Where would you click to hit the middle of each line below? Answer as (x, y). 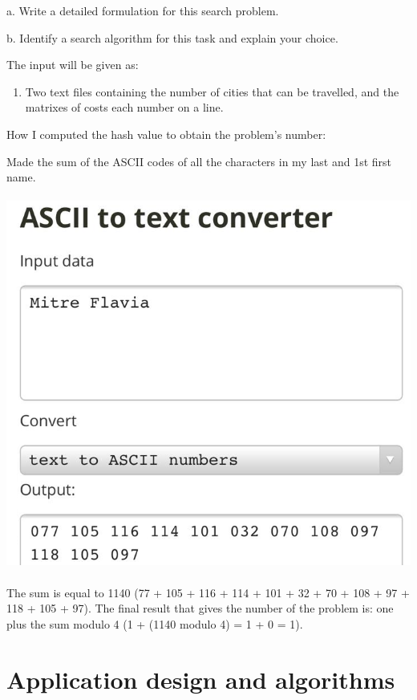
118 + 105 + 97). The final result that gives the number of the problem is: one (200, 608)
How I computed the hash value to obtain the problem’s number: (166, 134)
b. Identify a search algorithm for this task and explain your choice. (172, 37)
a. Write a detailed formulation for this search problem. (143, 10)
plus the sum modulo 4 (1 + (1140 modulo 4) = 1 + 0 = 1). (155, 623)
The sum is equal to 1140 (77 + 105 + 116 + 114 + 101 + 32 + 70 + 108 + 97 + (208, 592)
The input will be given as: (73, 65)
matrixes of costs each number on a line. (124, 107)
